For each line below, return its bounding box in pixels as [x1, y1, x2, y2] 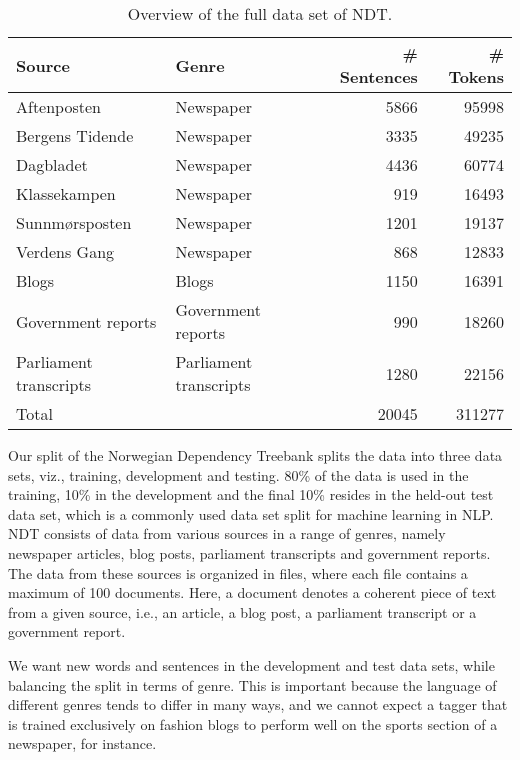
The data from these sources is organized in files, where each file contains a [8, 562, 468, 583]
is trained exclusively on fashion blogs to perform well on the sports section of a [8, 713, 498, 734]
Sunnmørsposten [16, 211, 132, 234]
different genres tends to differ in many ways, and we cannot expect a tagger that [8, 694, 508, 715]
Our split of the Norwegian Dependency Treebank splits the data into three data [8, 445, 503, 465]
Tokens [448, 65, 504, 88]
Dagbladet [16, 153, 88, 176]
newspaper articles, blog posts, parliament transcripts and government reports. [8, 542, 491, 563]
